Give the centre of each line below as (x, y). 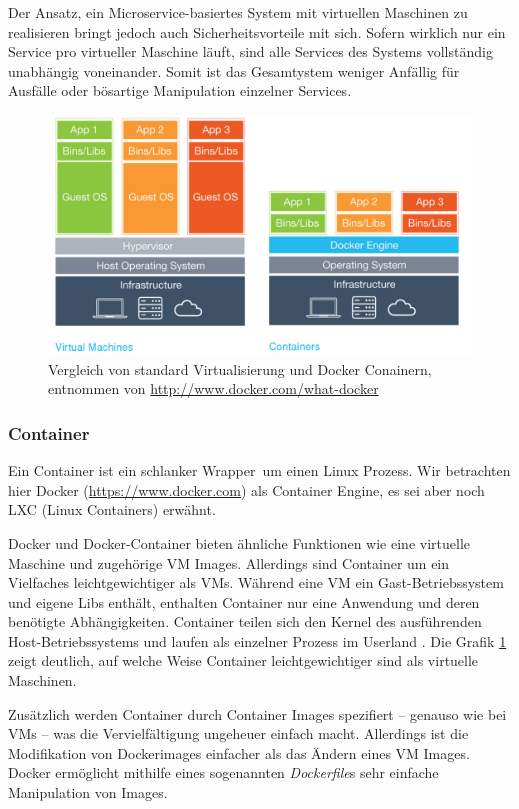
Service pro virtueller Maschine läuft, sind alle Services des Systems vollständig (250, 51)
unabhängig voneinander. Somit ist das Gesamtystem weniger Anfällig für (234, 70)
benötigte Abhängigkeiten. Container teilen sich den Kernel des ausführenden (245, 621)
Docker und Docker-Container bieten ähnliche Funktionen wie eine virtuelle (239, 542)
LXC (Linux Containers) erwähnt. (112, 509)
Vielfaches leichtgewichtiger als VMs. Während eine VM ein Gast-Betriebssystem (256, 582)
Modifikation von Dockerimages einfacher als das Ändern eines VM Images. (239, 752)
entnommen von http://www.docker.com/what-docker (213, 388)
